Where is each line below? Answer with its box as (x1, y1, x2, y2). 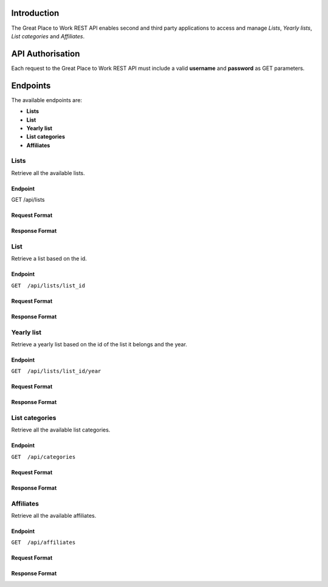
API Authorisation (11, 49, 80, 59)
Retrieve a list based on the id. (11, 255, 87, 263)
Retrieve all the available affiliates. (11, 512, 97, 519)
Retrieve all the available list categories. (11, 426, 111, 434)
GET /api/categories (11, 453, 76, 460)
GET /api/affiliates (11, 539, 76, 546)
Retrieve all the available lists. (11, 169, 85, 176)
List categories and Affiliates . (11, 32, 85, 39)
